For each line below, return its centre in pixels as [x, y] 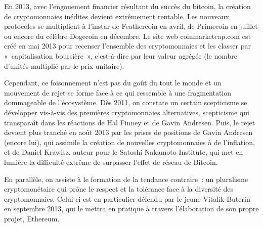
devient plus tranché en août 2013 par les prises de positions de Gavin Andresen [128, 132]
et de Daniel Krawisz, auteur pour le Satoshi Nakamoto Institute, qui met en [124, 152]
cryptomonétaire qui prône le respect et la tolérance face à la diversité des [119, 189]
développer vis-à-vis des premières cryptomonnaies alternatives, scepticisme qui [127, 112]
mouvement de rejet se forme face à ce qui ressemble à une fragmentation [118, 92]
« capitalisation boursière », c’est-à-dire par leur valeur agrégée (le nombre [121, 55]
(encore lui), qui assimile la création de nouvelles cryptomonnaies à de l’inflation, [129, 142]
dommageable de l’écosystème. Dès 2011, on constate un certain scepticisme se [126, 102]
